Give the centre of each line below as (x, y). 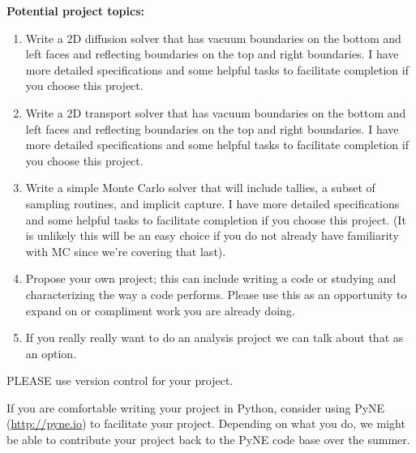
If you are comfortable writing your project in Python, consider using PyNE (196, 407)
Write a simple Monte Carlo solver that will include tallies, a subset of (200, 188)
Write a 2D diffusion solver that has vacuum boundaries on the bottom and (213, 38)
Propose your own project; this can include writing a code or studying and (211, 278)
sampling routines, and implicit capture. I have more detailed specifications (212, 203)
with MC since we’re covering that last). (126, 251)
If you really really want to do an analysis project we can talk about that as (214, 338)
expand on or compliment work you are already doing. (160, 310)
